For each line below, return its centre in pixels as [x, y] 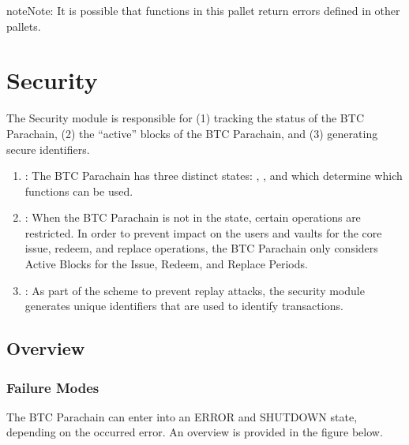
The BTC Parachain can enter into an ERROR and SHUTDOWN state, [182, 416]
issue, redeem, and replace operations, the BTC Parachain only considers [201, 248]
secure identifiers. [48, 149]
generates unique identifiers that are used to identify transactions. [184, 306]
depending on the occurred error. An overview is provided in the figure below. [195, 432]
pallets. [24, 26]
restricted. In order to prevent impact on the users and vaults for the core [203, 232]
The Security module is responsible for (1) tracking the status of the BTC [185, 118]
